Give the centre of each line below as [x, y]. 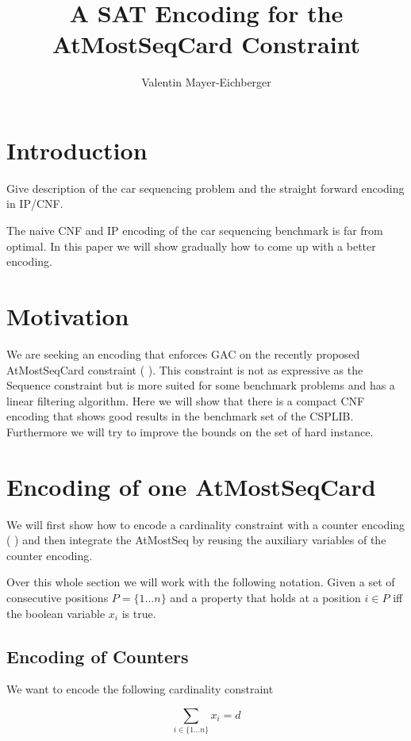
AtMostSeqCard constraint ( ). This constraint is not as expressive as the [185, 369]
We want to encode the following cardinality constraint [140, 689]
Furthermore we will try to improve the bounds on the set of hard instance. [190, 431]
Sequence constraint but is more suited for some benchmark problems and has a [201, 385]
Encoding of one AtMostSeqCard [191, 486]
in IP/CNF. [35, 203]
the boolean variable [56, 613]
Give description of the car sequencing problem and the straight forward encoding [205, 188]
